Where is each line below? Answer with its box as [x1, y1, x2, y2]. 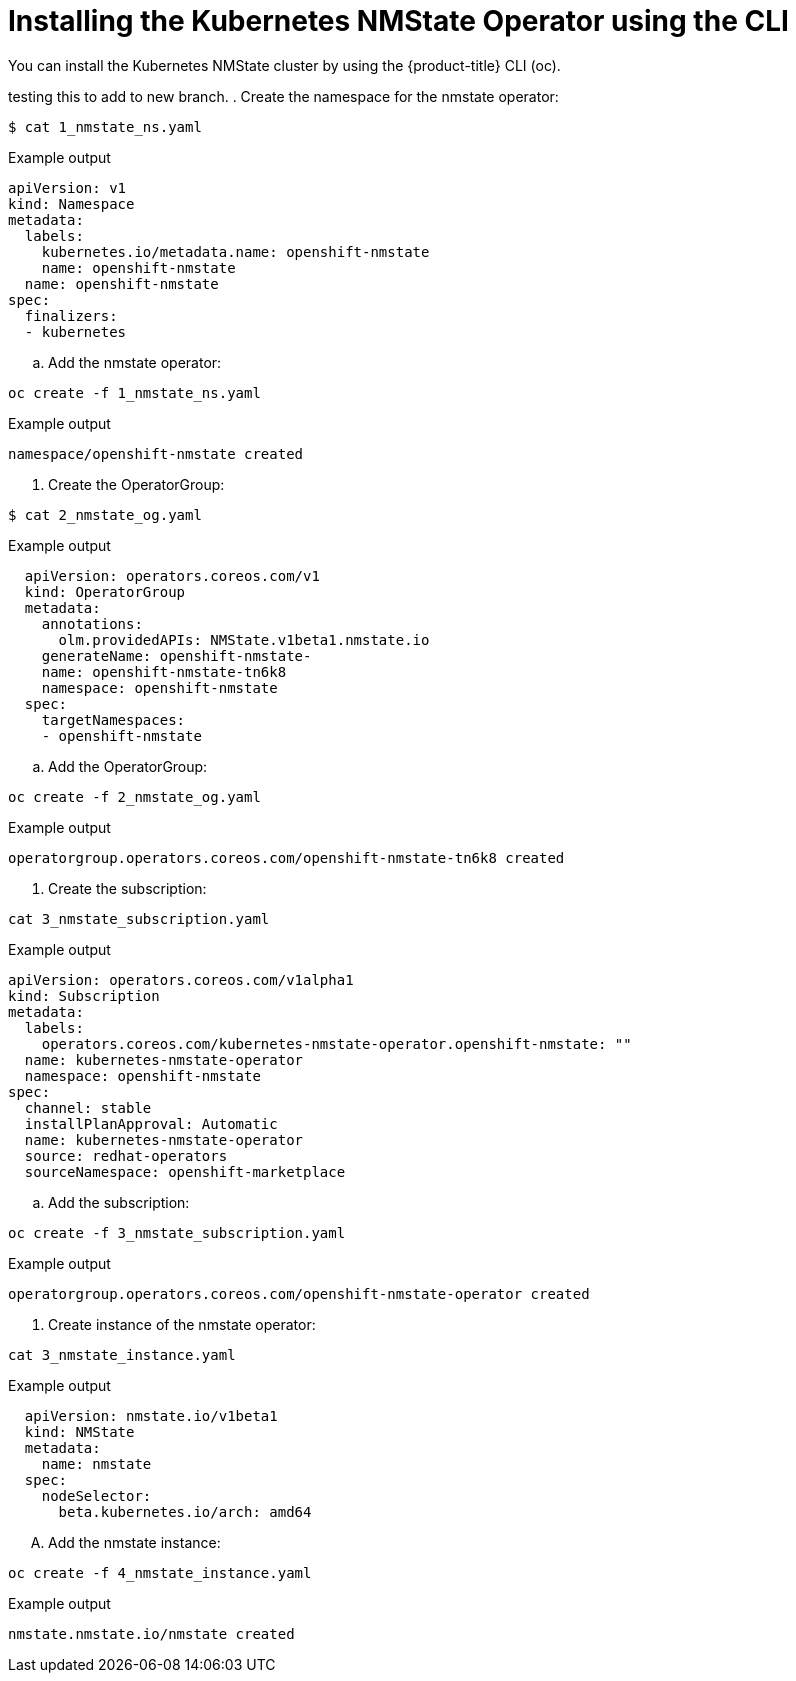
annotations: [41, 615, 143, 632]
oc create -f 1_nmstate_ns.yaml [8, 384, 261, 401]
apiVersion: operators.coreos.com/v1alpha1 [8, 971, 354, 988]
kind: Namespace [8, 195, 135, 212]
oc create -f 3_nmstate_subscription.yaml [8, 1224, 346, 1241]
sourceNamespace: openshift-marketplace [24, 1163, 346, 1180]
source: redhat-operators [24, 1147, 228, 1164]
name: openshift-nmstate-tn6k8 [41, 663, 287, 680]
